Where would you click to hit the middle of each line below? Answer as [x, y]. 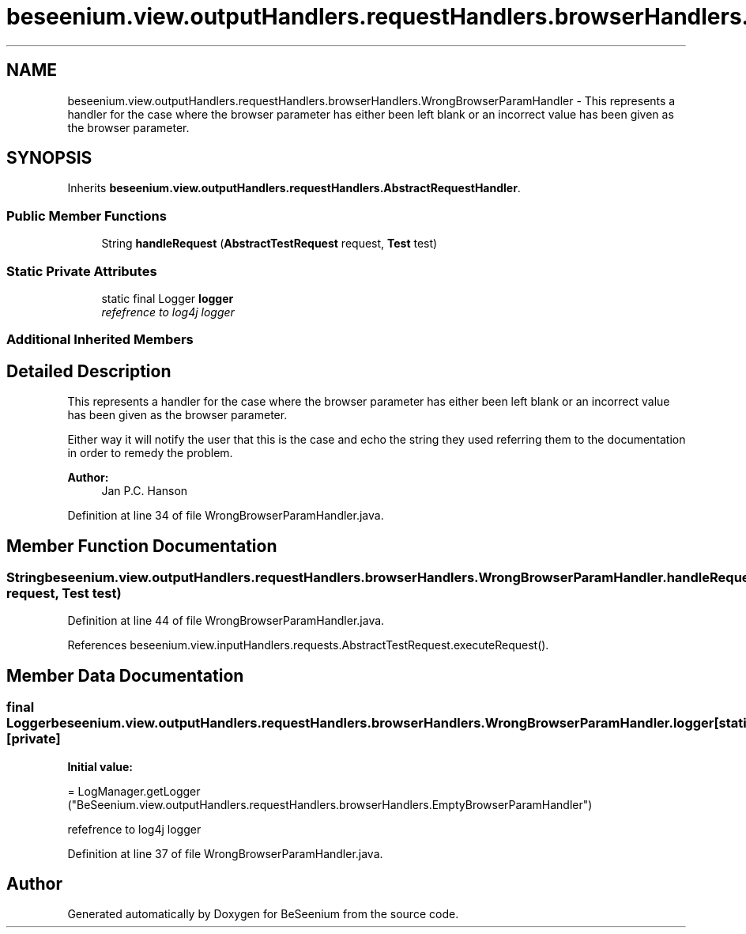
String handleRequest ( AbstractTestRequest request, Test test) [269, 244]
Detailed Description [89, 371]
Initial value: [100, 766]
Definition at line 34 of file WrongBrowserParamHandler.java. [226, 516]
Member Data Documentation [125, 675]
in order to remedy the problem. [150, 453]
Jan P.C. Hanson [145, 491]
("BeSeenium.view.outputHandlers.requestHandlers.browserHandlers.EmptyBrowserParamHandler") [330, 804]
